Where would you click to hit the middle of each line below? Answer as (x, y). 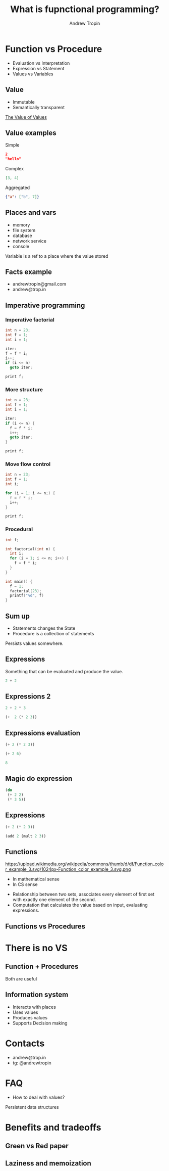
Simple (12, 145)
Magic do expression (39, 779)
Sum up (18, 616)
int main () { (19, 581)
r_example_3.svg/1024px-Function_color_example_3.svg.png (68, 869)
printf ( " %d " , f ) (27, 596)
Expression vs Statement (38, 68)
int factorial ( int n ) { (30, 549)
